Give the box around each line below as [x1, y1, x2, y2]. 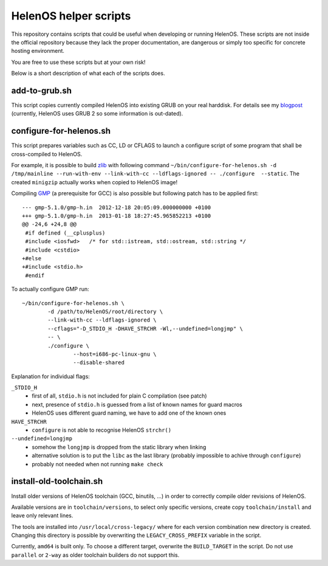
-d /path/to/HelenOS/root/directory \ [47, 308, 163, 315]
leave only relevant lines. [11, 512, 73, 519]
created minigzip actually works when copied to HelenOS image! [11, 178, 178, 185]
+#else [22, 255, 42, 261]
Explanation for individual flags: [11, 373, 91, 380]
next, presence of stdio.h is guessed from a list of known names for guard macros [32, 401, 243, 408]
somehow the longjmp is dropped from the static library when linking [32, 443, 207, 450]
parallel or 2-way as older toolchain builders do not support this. [11, 551, 180, 559]
